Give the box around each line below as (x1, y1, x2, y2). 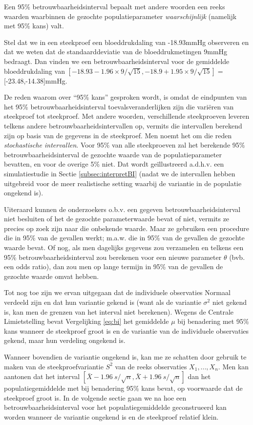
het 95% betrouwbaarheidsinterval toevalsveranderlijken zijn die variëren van (4, 101, 234, 111)
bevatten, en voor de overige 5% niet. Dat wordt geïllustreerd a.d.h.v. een (4, 159, 224, 169)
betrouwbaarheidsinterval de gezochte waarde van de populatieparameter (4, 149, 222, 159)
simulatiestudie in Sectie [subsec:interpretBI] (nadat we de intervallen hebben (4, 168, 235, 178)
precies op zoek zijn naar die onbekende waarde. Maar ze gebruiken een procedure (4, 223, 249, 233)
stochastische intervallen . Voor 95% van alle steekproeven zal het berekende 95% (4, 140, 245, 150)
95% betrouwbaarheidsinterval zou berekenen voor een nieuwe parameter (4, 252, 222, 262)
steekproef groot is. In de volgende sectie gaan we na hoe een (4, 392, 187, 403)
